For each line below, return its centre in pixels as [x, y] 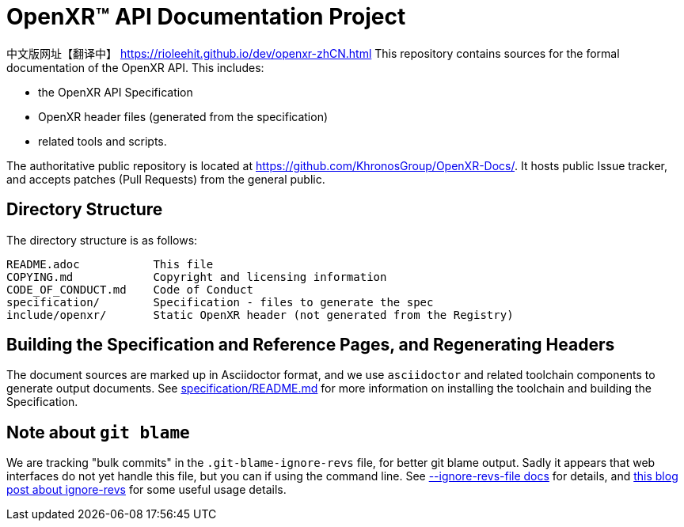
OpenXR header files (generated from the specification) [183, 116]
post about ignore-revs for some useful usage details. [146, 490]
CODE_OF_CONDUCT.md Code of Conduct [130, 289]
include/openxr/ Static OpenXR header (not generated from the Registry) [260, 315]
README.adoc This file [110, 264]
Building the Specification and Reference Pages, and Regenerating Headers [311, 345]
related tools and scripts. [103, 141]
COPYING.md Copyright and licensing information [197, 277]
